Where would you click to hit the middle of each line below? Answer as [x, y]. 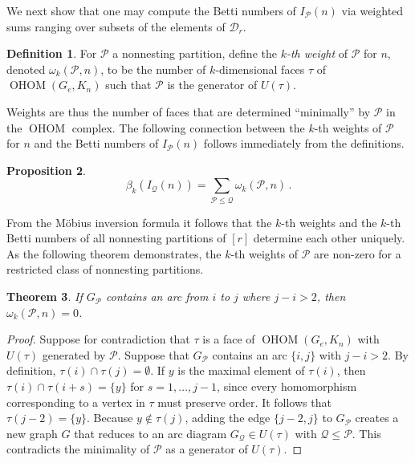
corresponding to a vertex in [76, 402]
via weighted [372, 10]
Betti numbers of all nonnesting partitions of [116, 238]
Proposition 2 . [46, 170]
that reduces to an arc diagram [151, 433]
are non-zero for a [358, 253]
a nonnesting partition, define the [195, 53]
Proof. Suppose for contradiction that [98, 339]
